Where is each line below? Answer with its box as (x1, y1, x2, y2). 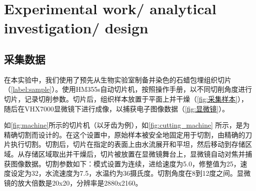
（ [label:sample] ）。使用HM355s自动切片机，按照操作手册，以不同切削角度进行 (4, 84, 252, 94)
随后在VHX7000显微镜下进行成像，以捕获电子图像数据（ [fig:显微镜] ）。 (4, 103, 229, 113)
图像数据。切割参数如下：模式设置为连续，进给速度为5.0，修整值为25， (10, 158, 240, 168)
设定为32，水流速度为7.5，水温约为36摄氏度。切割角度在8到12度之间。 (10, 168, 237, 178)
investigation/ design (4, 18, 149, 38)
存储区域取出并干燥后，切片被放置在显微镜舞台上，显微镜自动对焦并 (24, 148, 245, 159)
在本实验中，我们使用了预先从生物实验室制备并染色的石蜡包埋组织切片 (4, 74, 231, 84)
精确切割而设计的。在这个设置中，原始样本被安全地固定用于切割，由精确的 (4, 129, 245, 139)
